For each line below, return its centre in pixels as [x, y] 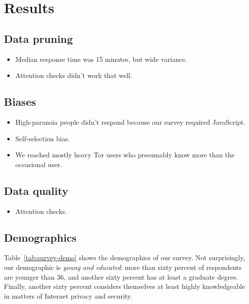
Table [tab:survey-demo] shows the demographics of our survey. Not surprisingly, [124, 257]
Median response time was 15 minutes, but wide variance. [101, 59]
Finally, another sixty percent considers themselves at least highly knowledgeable [124, 286]
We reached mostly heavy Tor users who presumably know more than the [125, 155]
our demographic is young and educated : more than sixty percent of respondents [123, 267]
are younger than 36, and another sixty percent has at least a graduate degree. [121, 276]
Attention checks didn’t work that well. [74, 75]
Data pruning [38, 38]
